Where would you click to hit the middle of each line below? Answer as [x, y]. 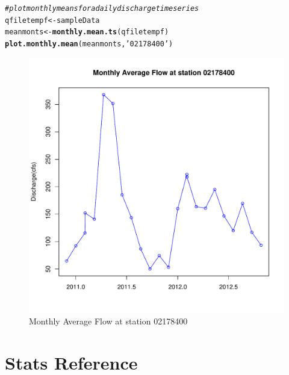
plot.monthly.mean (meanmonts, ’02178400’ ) [89, 44]
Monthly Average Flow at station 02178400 [108, 321]
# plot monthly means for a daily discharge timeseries [102, 8]
